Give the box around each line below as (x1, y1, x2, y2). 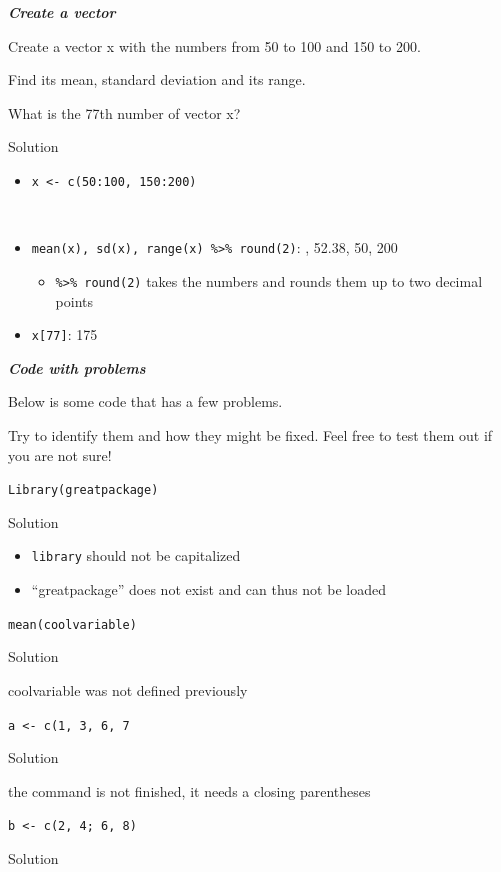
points (55, 290, 94, 311)
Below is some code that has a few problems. (8, 391, 283, 412)
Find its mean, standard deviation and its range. (8, 69, 306, 90)
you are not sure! (8, 444, 112, 465)
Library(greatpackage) (8, 483, 159, 498)
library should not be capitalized (31, 545, 241, 566)
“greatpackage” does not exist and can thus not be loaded (31, 579, 386, 600)
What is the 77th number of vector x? (8, 102, 241, 123)
